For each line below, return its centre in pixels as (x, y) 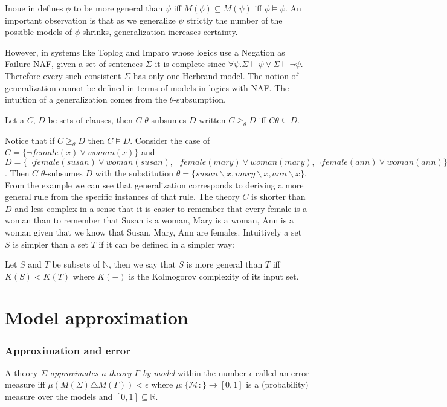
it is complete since (190, 64)
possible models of (39, 32)
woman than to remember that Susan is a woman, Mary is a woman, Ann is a (149, 220)
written (212, 119)
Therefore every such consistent (63, 75)
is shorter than (278, 197)
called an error (282, 372)
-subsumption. (200, 99)
